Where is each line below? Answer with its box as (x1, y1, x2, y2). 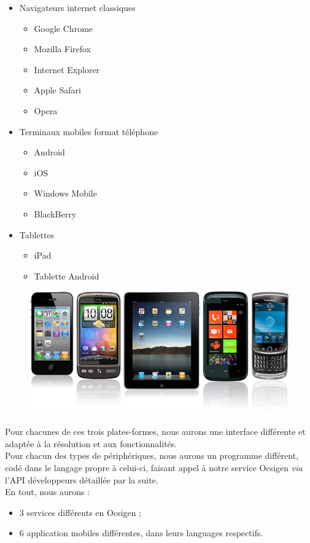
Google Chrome (34, 21, 93, 34)
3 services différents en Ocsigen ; (19, 506, 142, 518)
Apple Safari (34, 84, 81, 96)
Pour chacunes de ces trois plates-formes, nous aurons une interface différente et (5, 425, 306, 438)
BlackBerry (34, 207, 77, 220)
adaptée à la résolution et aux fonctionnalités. (5, 437, 177, 450)
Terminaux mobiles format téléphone (19, 125, 158, 138)
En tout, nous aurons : (5, 485, 90, 498)
